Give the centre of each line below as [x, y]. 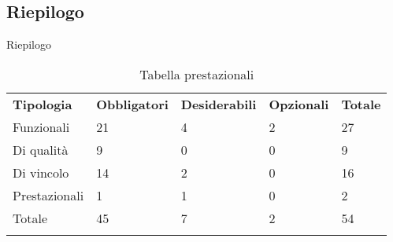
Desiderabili [219, 104]
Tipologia [43, 104]
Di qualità [41, 149]
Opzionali [299, 104]
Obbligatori [132, 104]
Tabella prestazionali [197, 74]
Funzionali [41, 126]
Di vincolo [41, 172]
